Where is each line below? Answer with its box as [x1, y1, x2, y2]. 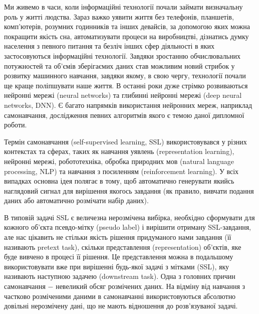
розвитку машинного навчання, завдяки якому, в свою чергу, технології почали [4, 70, 246, 81]
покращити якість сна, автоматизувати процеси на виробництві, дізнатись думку [4, 31, 249, 41]
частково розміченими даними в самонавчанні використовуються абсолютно [4, 290, 236, 301]
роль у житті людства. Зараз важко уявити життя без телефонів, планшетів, [4, 11, 234, 22]
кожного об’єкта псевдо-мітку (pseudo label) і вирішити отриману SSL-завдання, [4, 222, 251, 232]
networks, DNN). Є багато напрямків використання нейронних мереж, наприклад [4, 99, 252, 110]
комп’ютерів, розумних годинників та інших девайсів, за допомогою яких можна [4, 21, 250, 32]
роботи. [4, 119, 27, 130]
